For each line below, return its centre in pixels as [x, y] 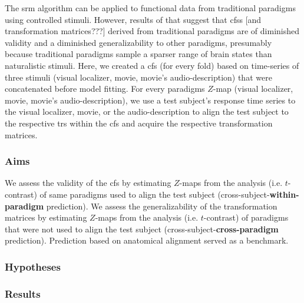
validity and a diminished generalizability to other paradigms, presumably [138, 42]
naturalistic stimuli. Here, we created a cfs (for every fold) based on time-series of [152, 65]
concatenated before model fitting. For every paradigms [105, 89]
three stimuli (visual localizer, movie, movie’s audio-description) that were [138, 77]
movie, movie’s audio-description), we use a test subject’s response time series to [150, 100]
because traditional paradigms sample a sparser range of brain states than [138, 54]
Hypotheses [33, 266]
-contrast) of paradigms [246, 217]
